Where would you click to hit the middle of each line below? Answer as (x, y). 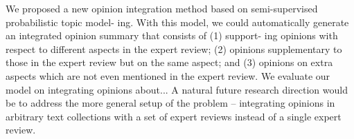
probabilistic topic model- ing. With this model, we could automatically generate (177, 22)
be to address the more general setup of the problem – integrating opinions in (170, 103)
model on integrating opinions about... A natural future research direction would (177, 89)
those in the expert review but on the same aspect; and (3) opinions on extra (169, 62)
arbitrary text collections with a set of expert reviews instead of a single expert (174, 116)
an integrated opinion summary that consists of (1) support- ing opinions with (172, 35)
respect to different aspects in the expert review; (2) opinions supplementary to (174, 49)
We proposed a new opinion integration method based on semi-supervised (162, 8)
